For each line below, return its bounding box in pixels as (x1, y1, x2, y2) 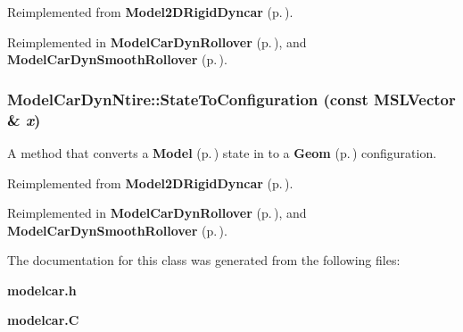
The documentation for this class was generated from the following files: (7, 251, 401, 270)
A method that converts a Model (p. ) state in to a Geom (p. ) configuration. (7, 143, 437, 162)
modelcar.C (7, 311, 79, 329)
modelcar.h (7, 280, 77, 299)
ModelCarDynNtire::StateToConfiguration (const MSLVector (7, 87, 456, 110)
